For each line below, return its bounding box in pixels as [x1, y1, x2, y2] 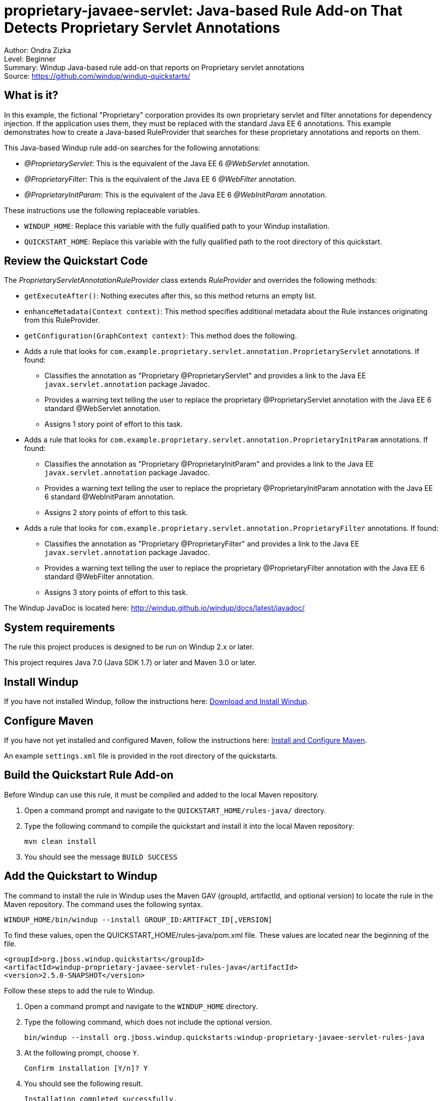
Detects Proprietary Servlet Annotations [4, 19, 280, 36]
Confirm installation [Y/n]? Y [24, 1064, 148, 1072]
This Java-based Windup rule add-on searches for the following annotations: [4, 143, 261, 152]
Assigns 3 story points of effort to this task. [44, 588, 188, 597]
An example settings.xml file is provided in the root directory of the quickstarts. [4, 751, 278, 760]
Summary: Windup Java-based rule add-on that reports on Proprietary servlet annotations [4, 63, 305, 72]
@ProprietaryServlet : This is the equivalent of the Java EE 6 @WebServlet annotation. [24, 159, 310, 168]
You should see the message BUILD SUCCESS [24, 852, 178, 861]
